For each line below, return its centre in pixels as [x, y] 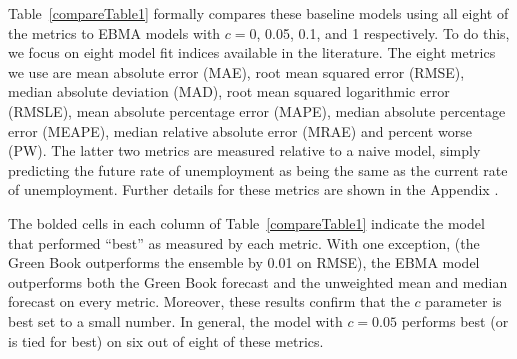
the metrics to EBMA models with [114, 32]
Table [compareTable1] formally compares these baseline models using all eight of [258, 13]
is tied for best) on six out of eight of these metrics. [166, 340]
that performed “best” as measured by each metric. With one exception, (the [244, 242]
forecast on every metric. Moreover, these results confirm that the [209, 301]
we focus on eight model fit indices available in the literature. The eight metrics [252, 52]
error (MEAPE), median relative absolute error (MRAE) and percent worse [240, 130]
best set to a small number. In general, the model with [175, 320]
